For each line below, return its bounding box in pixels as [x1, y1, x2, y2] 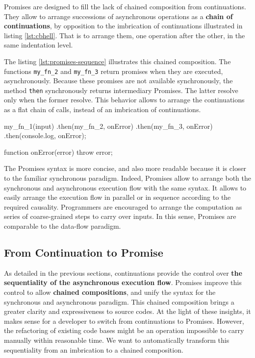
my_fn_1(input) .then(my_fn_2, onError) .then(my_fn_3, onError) [4, 120, 213, 131]
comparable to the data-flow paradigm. [4, 221, 121, 231]
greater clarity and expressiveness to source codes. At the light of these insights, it [4, 306, 251, 316]
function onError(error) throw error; [4, 146, 113, 157]
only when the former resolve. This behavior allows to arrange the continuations [4, 95, 245, 105]
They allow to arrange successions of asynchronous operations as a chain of [4, 11, 233, 21]
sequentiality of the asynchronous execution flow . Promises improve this [4, 277, 242, 287]
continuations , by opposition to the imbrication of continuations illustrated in [4, 21, 243, 31]
